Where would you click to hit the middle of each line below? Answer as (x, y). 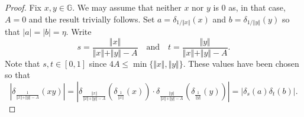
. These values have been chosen (241, 63)
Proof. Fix (23, 7)
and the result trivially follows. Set (92, 19)
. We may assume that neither (127, 7)
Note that (22, 63)
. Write (79, 32)
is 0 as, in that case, (249, 7)
